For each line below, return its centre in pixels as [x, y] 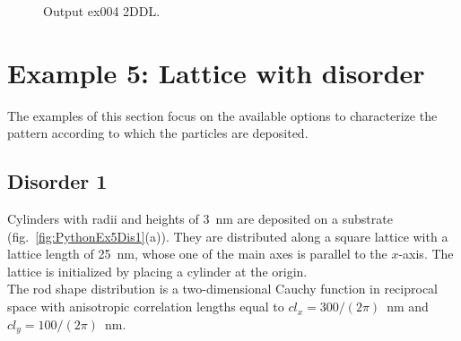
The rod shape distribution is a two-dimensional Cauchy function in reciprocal [223, 289]
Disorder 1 [57, 181]
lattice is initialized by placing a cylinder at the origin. [157, 271]
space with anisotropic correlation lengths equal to [146, 307]
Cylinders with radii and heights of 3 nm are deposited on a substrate [200, 219]
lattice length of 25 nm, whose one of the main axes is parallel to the [197, 254]
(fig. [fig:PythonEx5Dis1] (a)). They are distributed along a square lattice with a [228, 236]
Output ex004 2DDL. [102, 11]
